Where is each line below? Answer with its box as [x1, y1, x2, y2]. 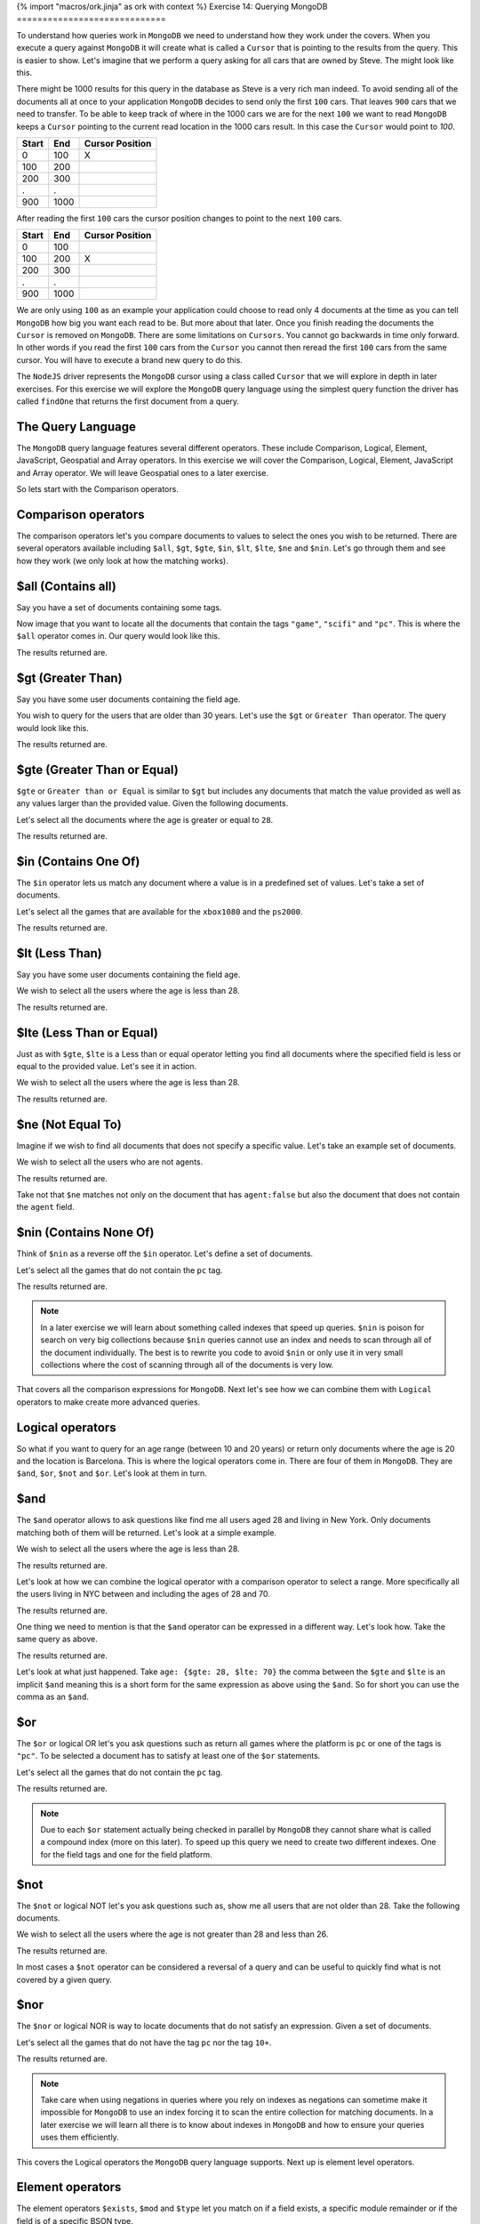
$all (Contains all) [16, 578, 117, 593]
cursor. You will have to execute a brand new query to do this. [16, 354, 244, 365]
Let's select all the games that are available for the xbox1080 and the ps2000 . [16, 906, 303, 916]
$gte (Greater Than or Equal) [16, 761, 180, 778]
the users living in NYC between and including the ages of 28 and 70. [16, 1589, 270, 1600]
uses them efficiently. [40, 2131, 119, 2143]
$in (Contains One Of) [16, 854, 140, 869]
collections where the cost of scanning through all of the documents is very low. [40, 1359, 334, 1370]
